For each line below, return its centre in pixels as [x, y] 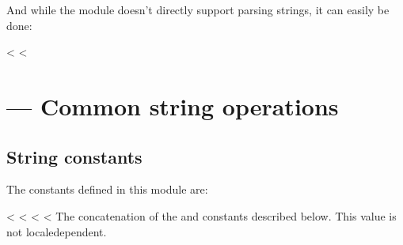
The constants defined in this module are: [107, 189]
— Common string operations [173, 106]
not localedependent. [57, 231]
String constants [74, 156]
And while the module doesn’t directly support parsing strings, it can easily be [198, 9]
